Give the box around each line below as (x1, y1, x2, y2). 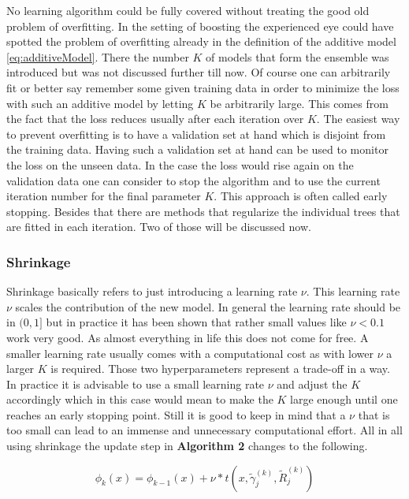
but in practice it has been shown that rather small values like (46, 314, 347, 330)
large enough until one (290, 391, 398, 408)
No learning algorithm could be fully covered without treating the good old (6, 2, 370, 18)
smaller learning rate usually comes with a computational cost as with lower (6, 344, 374, 361)
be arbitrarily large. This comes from (210, 95, 389, 111)
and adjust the (277, 375, 348, 392)
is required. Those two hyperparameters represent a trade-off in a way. (50, 360, 390, 377)
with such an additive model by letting (6, 95, 194, 111)
